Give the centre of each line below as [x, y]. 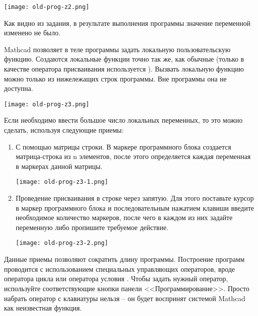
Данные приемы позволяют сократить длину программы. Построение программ [124, 259]
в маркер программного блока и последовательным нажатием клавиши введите [135, 207]
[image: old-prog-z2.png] [47, 7]
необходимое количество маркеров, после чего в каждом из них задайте [124, 217]
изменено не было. [32, 33]
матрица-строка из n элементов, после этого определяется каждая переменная [133, 156]
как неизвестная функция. [43, 308]
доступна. [19, 88]
